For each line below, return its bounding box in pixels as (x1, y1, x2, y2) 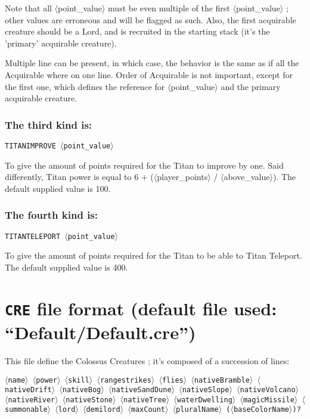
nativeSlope (182, 386, 230, 395)
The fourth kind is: (5, 207, 98, 222)
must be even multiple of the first (108, 2, 230, 14)
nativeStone (66, 395, 113, 404)
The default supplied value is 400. (5, 260, 128, 273)
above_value (224, 170, 270, 183)
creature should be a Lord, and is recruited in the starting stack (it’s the (5, 25, 270, 38)
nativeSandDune (111, 386, 172, 395)
